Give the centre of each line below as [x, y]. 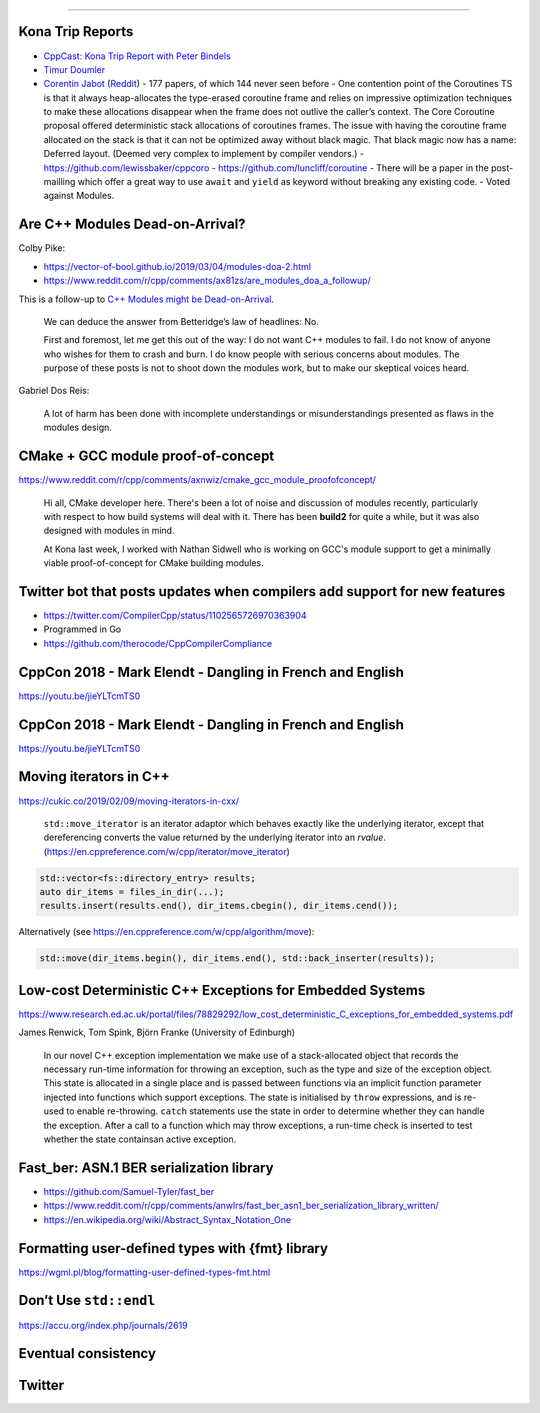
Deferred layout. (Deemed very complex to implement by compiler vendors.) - [204, 154]
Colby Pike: [42, 248]
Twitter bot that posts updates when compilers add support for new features [262, 591]
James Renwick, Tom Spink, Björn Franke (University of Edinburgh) [156, 1032]
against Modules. [79, 196]
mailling [59, 182]
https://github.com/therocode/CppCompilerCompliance [158, 643]
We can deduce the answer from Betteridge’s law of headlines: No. [181, 321]
